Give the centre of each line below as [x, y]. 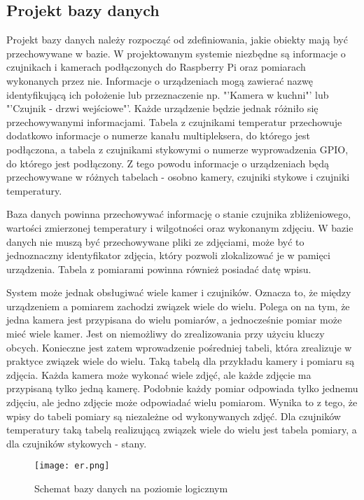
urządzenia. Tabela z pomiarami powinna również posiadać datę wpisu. [159, 269]
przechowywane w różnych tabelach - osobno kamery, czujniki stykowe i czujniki [178, 177]
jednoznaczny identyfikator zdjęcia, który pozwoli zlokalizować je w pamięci [168, 255]
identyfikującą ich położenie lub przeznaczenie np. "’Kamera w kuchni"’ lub [168, 94]
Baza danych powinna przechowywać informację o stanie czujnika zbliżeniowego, [178, 214]
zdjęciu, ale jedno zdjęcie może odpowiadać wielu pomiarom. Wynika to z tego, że [182, 402]
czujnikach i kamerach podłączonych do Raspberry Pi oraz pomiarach [156, 67]
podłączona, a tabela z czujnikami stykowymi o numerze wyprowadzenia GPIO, [177, 149]
